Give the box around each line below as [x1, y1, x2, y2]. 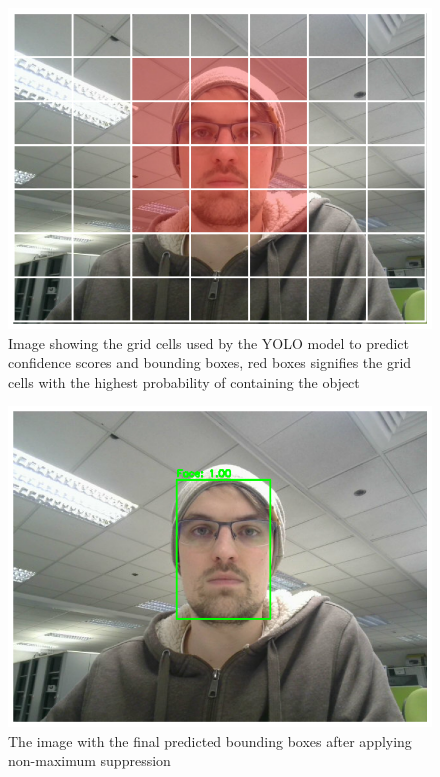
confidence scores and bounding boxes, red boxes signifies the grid [8, 352, 412, 373]
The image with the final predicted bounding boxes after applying [8, 730, 412, 751]
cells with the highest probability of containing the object [8, 371, 360, 392]
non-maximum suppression [8, 750, 171, 771]
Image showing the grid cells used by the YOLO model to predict [8, 332, 410, 353]
